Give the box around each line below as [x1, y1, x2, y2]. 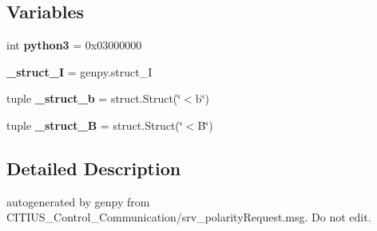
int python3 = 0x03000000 [6, 37, 142, 53]
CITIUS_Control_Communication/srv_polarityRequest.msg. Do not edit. [6, 209, 371, 225]
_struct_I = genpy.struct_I [6, 63, 153, 80]
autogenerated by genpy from [6, 193, 150, 209]
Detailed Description [6, 155, 181, 180]
